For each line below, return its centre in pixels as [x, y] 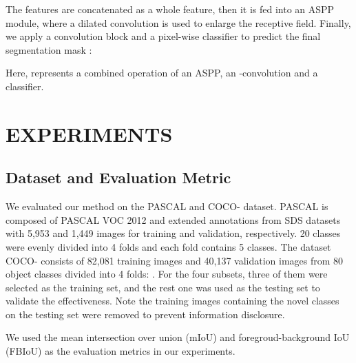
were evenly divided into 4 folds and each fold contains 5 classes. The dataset [168, 246]
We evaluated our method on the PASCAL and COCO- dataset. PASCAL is [167, 206]
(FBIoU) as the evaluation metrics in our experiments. [121, 351]
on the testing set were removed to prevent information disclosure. [145, 314]
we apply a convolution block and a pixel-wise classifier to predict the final [163, 36]
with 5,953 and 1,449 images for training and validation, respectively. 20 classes [173, 233]
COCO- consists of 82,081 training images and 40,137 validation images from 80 [175, 260]
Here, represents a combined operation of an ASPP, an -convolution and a [162, 73]
